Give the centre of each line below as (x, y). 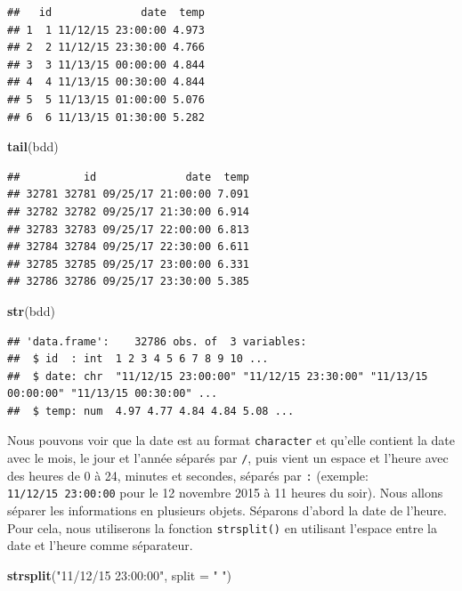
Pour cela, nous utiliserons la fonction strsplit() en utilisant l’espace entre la (222, 527)
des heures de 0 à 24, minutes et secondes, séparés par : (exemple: (188, 475)
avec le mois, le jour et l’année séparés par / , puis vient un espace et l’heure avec (228, 458)
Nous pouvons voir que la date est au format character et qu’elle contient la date (231, 440)
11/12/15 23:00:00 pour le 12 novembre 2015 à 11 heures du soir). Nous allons (225, 493)
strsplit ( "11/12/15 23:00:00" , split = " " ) (120, 575)
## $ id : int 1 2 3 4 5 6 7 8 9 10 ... (138, 359)
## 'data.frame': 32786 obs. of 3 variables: (157, 341)
